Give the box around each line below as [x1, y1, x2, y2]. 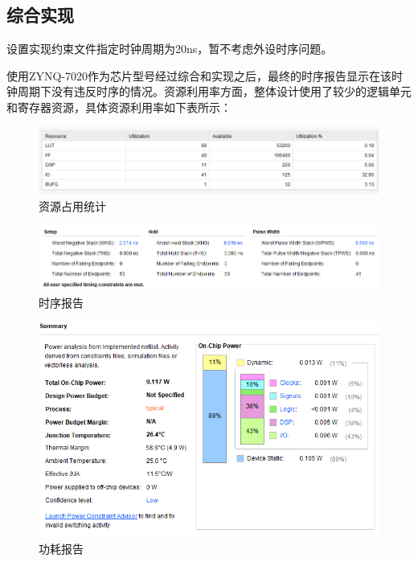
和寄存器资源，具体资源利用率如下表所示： [6, 98, 232, 115]
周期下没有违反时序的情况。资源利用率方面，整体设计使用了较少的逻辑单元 [17, 83, 412, 100]
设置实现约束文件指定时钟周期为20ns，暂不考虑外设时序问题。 [6, 40, 333, 57]
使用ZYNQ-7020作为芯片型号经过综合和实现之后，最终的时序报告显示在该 [6, 67, 392, 84]
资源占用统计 [39, 197, 106, 214]
